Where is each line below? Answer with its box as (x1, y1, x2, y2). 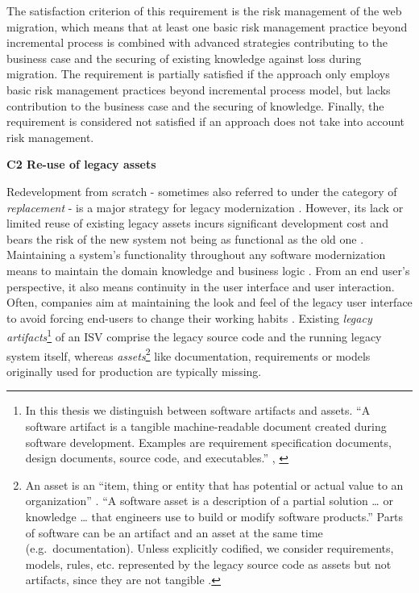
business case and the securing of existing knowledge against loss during (6, 49, 362, 66)
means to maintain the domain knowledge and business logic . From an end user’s (6, 261, 410, 278)
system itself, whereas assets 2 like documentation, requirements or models (6, 345, 371, 364)
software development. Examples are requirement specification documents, (25, 433, 392, 450)
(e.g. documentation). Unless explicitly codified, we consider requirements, (25, 540, 394, 557)
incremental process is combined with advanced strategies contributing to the (6, 34, 388, 51)
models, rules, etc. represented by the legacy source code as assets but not (25, 555, 392, 572)
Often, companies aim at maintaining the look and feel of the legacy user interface (6, 294, 413, 311)
